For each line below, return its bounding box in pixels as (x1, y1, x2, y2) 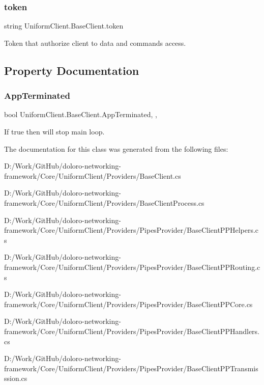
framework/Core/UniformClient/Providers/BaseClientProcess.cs (4, 197, 204, 208)
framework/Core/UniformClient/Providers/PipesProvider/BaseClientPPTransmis (4, 363, 258, 373)
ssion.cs (4, 373, 27, 383)
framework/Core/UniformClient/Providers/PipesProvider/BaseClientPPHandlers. (4, 325, 259, 336)
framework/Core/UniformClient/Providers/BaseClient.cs (4, 170, 181, 181)
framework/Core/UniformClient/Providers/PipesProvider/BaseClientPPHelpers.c (4, 225, 259, 235)
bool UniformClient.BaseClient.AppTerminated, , (4, 109, 157, 120)
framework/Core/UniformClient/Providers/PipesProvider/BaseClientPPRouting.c (4, 261, 260, 272)
